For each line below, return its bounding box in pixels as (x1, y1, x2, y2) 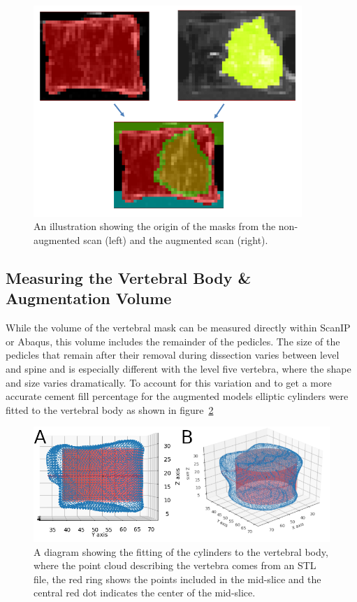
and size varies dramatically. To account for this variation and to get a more (6, 375, 332, 389)
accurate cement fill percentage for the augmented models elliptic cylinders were (6, 389, 349, 403)
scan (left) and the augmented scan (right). (83, 233, 268, 248)
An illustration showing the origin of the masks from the (34, 219, 276, 234)
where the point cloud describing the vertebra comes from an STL (34, 558, 316, 573)
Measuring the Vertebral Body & (6, 267, 252, 289)
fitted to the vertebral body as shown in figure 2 (6, 402, 214, 417)
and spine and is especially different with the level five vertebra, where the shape (6, 361, 351, 376)
